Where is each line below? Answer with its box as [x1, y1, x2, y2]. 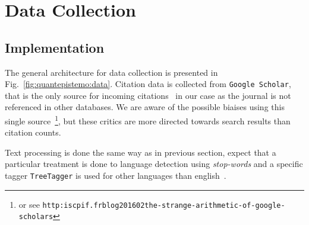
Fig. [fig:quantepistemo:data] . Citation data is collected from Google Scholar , [5, 78, 291, 90]
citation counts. [5, 126, 61, 139]
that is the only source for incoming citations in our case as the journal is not [5, 89, 291, 101]
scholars [18, 213, 53, 221]
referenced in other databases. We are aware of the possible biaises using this [5, 101, 285, 113]
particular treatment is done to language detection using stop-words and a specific [5, 157, 303, 170]
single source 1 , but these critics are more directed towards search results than [5, 113, 291, 127]
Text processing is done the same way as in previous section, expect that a [5, 146, 276, 158]
